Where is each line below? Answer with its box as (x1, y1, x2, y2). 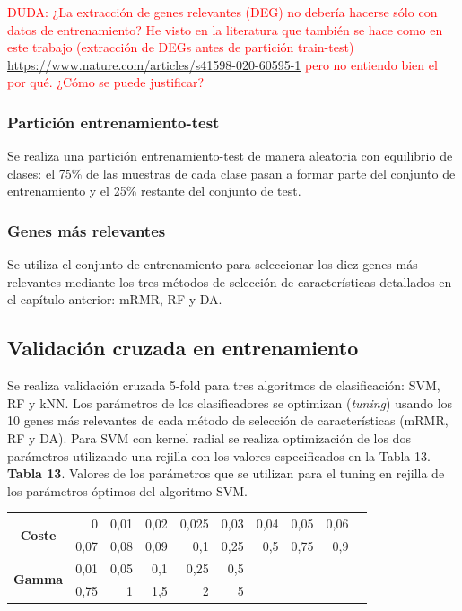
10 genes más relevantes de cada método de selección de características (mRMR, (7, 411, 449, 430)
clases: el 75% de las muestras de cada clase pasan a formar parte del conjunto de (7, 163, 456, 182)
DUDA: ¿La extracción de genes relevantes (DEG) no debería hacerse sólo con (7, 3, 438, 21)
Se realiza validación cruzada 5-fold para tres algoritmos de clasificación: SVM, (7, 376, 440, 395)
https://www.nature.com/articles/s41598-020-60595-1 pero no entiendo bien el (7, 55, 438, 74)
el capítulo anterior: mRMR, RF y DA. (7, 290, 222, 309)
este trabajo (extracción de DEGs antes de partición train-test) (7, 38, 354, 57)
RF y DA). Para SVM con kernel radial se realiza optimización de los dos (7, 428, 411, 447)
